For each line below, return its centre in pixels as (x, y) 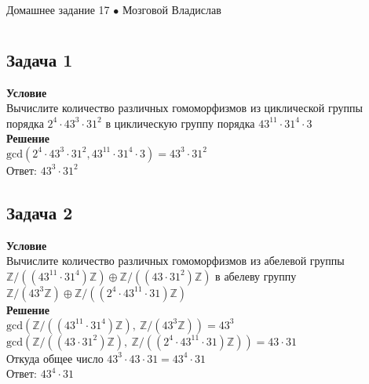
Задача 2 (40, 212)
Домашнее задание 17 (58, 9)
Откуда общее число (55, 358)
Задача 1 (40, 59)
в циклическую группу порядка (180, 123)
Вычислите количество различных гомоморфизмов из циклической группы (184, 108)
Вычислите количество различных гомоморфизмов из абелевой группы (175, 261)
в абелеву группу (256, 275)
